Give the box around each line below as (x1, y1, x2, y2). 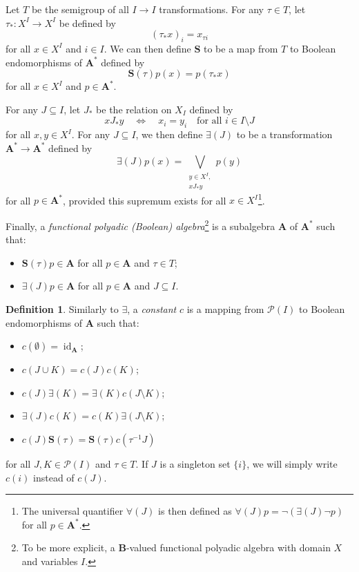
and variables (21, 553, 78, 568)
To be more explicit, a (21, 540, 115, 555)
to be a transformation (236, 127, 333, 142)
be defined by (59, 15, 116, 30)
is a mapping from (186, 301, 264, 316)
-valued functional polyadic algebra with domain (126, 540, 331, 555)
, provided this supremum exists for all (62, 193, 226, 207)
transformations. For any (159, 2, 264, 16)
